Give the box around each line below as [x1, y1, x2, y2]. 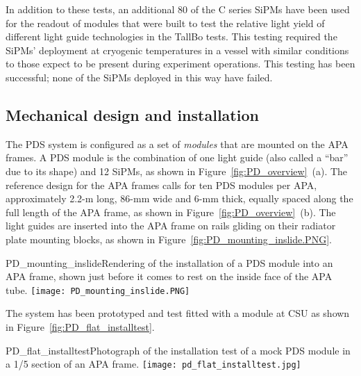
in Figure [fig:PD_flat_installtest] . [6, 319, 155, 334]
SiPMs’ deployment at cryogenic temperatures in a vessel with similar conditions [6, 42, 349, 57]
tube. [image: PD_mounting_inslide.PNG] [6, 282, 190, 297]
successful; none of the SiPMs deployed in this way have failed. [6, 70, 273, 84]
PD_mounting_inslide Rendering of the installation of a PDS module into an [6, 255, 333, 270]
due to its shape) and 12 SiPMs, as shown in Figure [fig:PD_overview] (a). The [6, 163, 348, 178]
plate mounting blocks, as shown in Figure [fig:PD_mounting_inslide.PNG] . [6, 231, 332, 246]
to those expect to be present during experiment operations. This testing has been [6, 56, 355, 71]
